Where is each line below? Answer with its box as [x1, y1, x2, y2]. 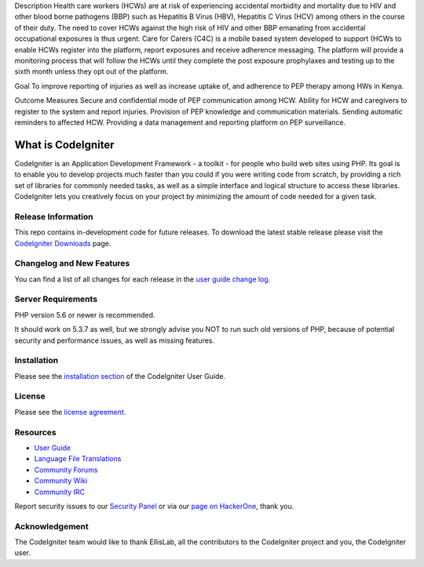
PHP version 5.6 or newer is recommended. [14, 310, 155, 319]
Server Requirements [14, 294, 98, 305]
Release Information [14, 211, 93, 222]
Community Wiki [34, 476, 88, 485]
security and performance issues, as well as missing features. [14, 336, 215, 345]
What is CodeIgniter [14, 138, 115, 151]
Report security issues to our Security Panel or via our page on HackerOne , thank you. [14, 501, 294, 511]
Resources [14, 427, 57, 438]
